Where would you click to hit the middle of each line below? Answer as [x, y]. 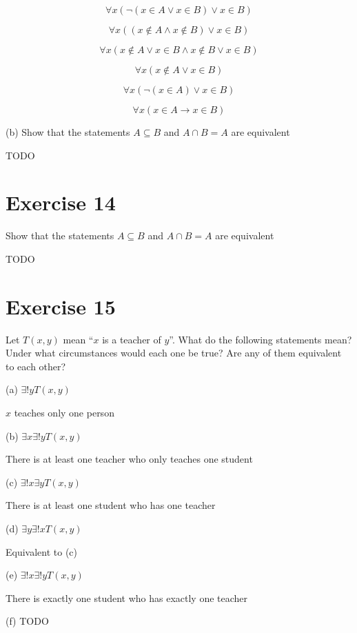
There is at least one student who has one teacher [111, 505]
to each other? [36, 366]
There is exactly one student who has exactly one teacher [127, 597]
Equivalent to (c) [42, 551]
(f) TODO [27, 621]
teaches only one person [64, 412]
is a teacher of [132, 339]
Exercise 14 [61, 202]
